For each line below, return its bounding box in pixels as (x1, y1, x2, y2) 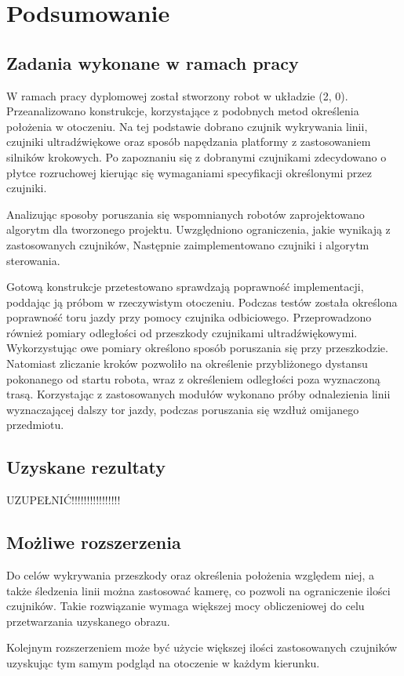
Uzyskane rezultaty (6, 455, 166, 479)
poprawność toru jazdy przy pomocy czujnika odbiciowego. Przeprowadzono (6, 309, 372, 325)
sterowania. (6, 252, 60, 268)
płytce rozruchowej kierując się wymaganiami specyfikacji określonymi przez (6, 164, 372, 180)
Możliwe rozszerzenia (6, 530, 181, 554)
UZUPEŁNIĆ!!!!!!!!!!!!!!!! (6, 492, 121, 508)
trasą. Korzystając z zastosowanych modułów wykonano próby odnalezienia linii (6, 386, 391, 402)
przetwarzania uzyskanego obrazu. (6, 612, 170, 629)
